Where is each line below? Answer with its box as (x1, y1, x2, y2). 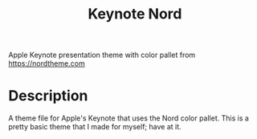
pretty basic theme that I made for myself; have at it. (8, 122, 182, 132)
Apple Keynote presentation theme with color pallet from (8, 50, 196, 60)
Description (8, 87, 88, 105)
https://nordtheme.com (8, 59, 86, 68)
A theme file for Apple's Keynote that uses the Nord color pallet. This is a (8, 113, 249, 123)
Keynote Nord (88, 5, 182, 23)
